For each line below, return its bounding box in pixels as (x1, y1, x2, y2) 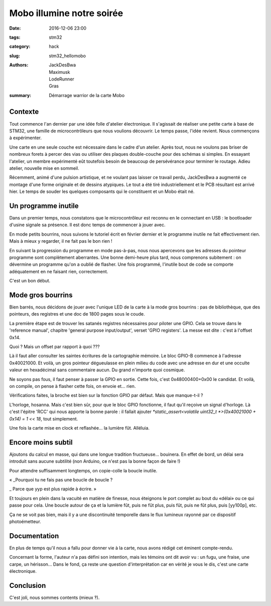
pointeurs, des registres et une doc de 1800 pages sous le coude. (9, 311, 145, 317)
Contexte (9, 108, 39, 116)
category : (9, 43, 31, 50)
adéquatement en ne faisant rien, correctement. (9, 268, 108, 274)
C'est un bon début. (9, 278, 51, 284)
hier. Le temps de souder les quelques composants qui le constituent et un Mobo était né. (9, 188, 195, 194)
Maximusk (49, 69, 70, 75)
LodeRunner (49, 76, 75, 82)
